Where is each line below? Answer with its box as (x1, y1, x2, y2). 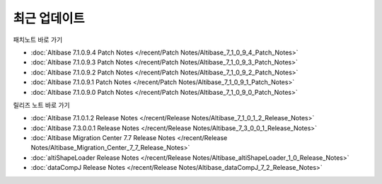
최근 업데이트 (13, 11, 85, 26)
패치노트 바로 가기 (13, 35, 63, 44)
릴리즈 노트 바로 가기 (13, 100, 70, 109)
